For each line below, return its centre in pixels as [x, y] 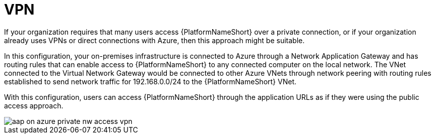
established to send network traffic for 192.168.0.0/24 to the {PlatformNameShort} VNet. [150, 81]
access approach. [34, 105]
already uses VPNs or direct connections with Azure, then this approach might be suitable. [154, 40]
